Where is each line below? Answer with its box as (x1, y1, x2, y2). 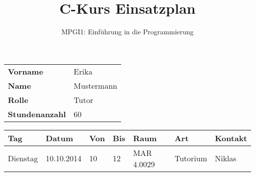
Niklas (215, 152, 236, 164)
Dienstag (8, 152, 38, 164)
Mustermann (74, 79, 117, 91)
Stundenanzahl (8, 108, 66, 120)
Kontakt (215, 132, 247, 144)
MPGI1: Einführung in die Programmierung (61, 26, 194, 37)
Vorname (8, 65, 44, 77)
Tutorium (174, 152, 207, 164)
